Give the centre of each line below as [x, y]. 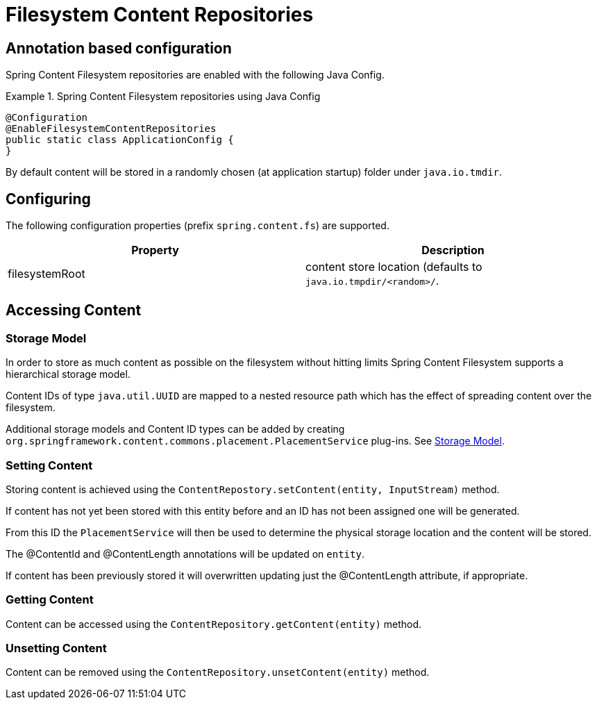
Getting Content [50, 600]
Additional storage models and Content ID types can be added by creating [175, 429]
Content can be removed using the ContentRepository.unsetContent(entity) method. [218, 672]
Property [155, 250]
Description [453, 250]
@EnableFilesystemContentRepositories [111, 129]
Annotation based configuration [119, 48]
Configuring [48, 199]
